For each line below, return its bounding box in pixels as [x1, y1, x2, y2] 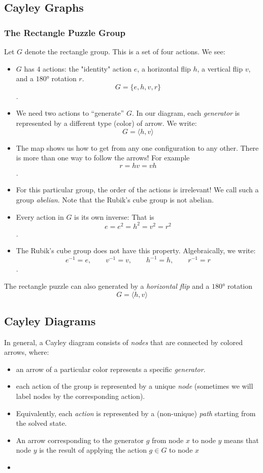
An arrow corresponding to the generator [16, 434, 144, 445]
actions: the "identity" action [43, 63, 132, 74]
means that [224, 434, 259, 445]
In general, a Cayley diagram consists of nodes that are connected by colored [4, 336, 243, 347]
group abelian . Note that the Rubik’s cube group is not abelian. [16, 194, 214, 205]
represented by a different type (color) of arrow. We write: [16, 117, 197, 128]
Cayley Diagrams [4, 313, 96, 328]
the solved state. [16, 418, 67, 428]
